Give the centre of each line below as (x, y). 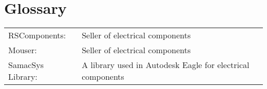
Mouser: (23, 50)
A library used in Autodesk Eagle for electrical (166, 65)
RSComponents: (37, 35)
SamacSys (26, 65)
